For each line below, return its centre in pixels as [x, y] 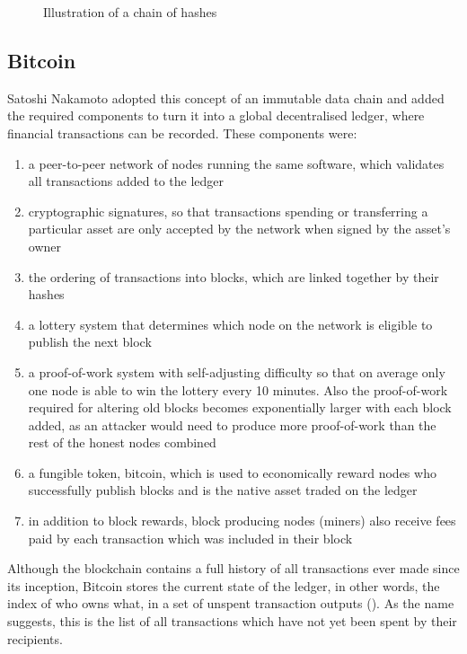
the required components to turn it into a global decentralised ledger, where [216, 115]
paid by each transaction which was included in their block [190, 538]
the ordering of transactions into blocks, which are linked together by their [233, 276]
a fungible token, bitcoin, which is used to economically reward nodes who [232, 472]
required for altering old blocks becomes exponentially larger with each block [240, 407]
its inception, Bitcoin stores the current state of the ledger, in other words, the [224, 585]
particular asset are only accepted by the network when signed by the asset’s [239, 229]
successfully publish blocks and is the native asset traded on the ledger [223, 490]
